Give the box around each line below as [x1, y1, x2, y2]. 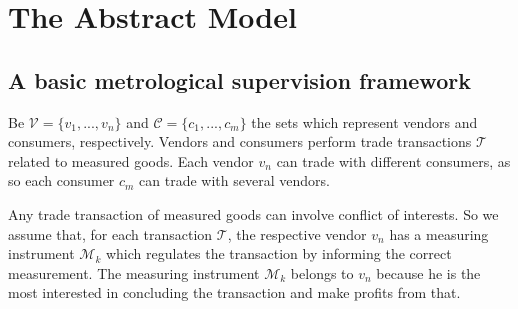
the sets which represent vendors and [251, 111, 478, 132]
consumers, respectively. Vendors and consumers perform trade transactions [8, 131, 472, 152]
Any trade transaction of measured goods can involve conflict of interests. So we [8, 203, 499, 224]
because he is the [376, 262, 481, 283]
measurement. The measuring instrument [8, 262, 260, 283]
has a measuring [389, 223, 489, 244]
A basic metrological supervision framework [8, 64, 471, 95]
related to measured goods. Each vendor [8, 150, 254, 171]
